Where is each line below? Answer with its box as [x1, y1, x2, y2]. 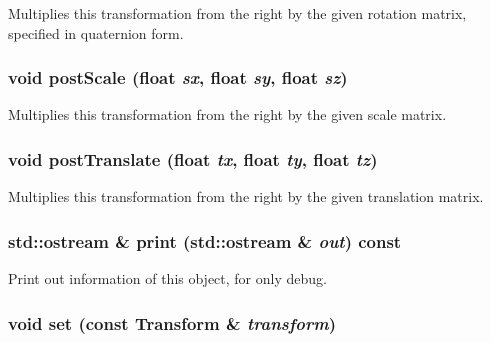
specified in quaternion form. [8, 22, 184, 43]
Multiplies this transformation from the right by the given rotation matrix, [8, 3, 467, 23]
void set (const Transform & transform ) [8, 310, 336, 335]
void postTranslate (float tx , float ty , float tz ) [8, 146, 378, 171]
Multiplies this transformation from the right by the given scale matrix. [8, 104, 447, 125]
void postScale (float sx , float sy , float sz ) [8, 65, 348, 90]
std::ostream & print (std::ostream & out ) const [8, 228, 402, 253]
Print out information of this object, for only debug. [8, 268, 327, 289]
